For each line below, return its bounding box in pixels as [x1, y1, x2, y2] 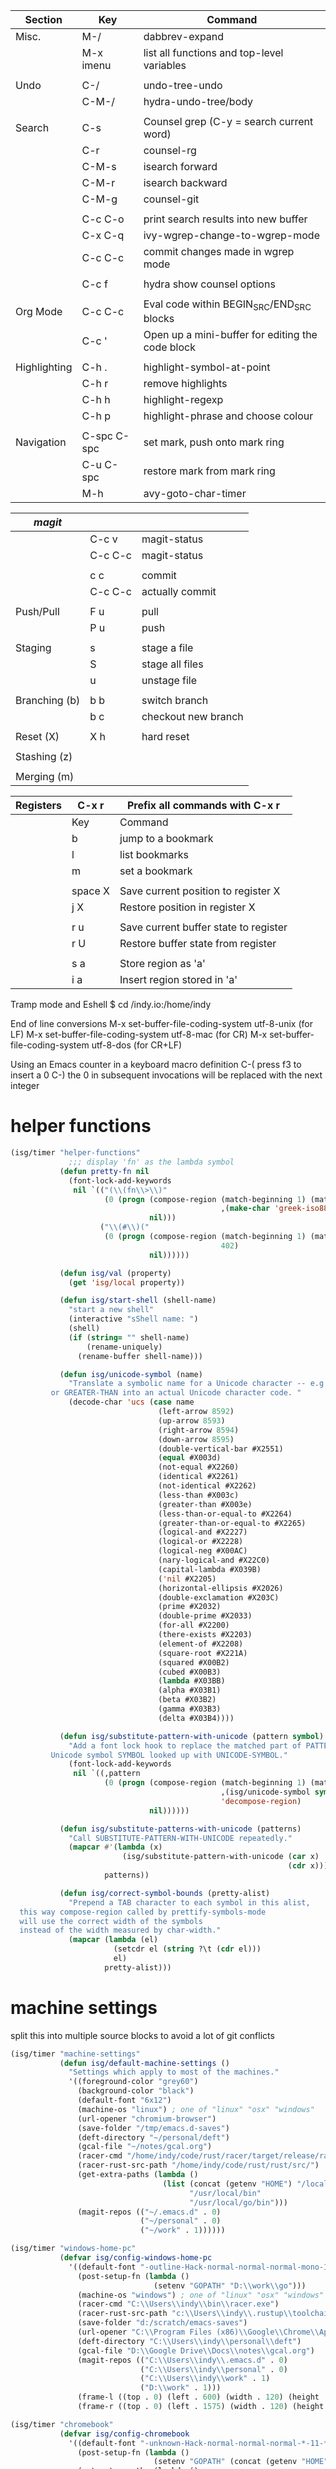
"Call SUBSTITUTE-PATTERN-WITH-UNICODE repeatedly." [68, 1833, 293, 1843]
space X [71, 884, 111, 898]
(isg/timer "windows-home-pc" [10, 2244, 137, 2254]
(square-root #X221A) [158, 1648, 248, 1658]
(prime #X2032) [158, 1602, 222, 1612]
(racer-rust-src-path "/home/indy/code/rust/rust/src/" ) [77, 2160, 320, 2171]
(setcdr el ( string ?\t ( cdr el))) [113, 1944, 262, 1954]
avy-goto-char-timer [143, 487, 247, 501]
